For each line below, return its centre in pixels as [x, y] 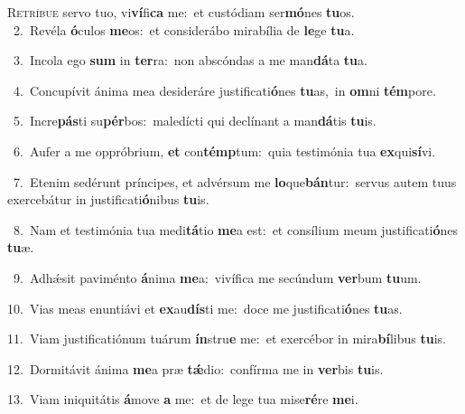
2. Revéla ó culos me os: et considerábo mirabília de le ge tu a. [184, 29]
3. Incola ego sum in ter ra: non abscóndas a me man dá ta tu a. [190, 60]
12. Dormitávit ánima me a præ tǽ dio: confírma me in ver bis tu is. [195, 368]
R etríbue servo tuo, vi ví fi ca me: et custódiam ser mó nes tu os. [181, 12]
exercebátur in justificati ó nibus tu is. [108, 199]
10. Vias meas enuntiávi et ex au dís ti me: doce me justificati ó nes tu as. [205, 308]
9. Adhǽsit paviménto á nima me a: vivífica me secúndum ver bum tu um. [217, 277]
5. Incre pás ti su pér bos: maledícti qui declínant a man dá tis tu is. [195, 121]
